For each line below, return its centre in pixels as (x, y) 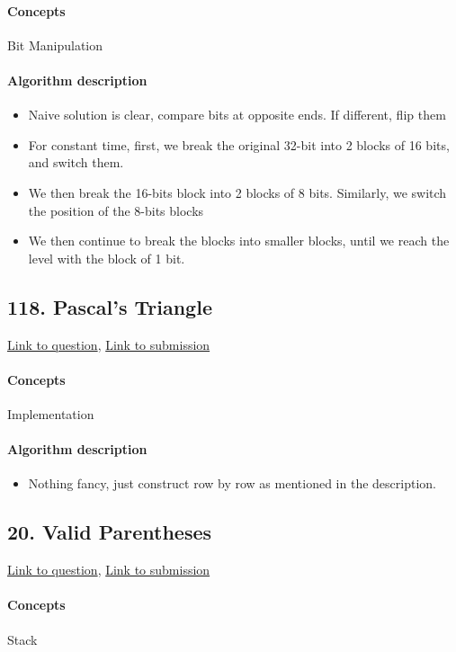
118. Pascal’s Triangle (110, 306)
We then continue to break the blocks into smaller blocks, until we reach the (239, 241)
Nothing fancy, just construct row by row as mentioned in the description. (232, 483)
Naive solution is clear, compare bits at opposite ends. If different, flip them (237, 115)
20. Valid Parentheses (110, 532)
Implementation (51, 413)
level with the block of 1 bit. (107, 258)
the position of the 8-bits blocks (116, 210)
